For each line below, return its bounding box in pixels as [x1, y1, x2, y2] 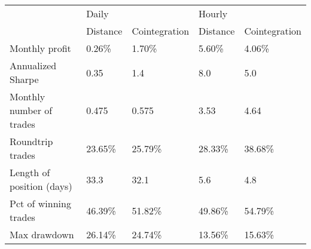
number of [10, 103, 53, 117]
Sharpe [10, 72, 39, 86]
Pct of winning [10, 196, 71, 210]
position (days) [10, 179, 72, 193]
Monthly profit [10, 41, 71, 55]
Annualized [10, 59, 57, 72]
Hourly [199, 7, 228, 20]
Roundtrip [10, 134, 53, 148]
